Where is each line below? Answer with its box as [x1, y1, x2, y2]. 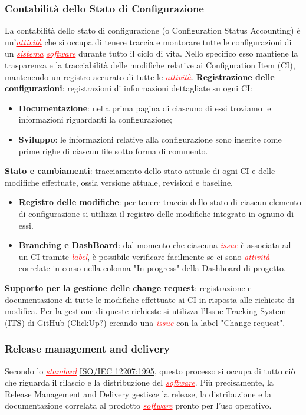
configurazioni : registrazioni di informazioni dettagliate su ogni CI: [5, 82, 252, 94]
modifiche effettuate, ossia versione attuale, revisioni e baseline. [5, 176, 233, 188]
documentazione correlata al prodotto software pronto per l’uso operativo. [5, 399, 272, 411]
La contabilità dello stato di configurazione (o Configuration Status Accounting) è [5, 24, 301, 37]
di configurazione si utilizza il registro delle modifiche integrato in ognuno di [18, 207, 294, 219]
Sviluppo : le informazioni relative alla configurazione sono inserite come [18, 133, 282, 145]
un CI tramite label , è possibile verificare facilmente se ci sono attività [18, 250, 270, 262]
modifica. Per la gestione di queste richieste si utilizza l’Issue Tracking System [5, 305, 287, 317]
